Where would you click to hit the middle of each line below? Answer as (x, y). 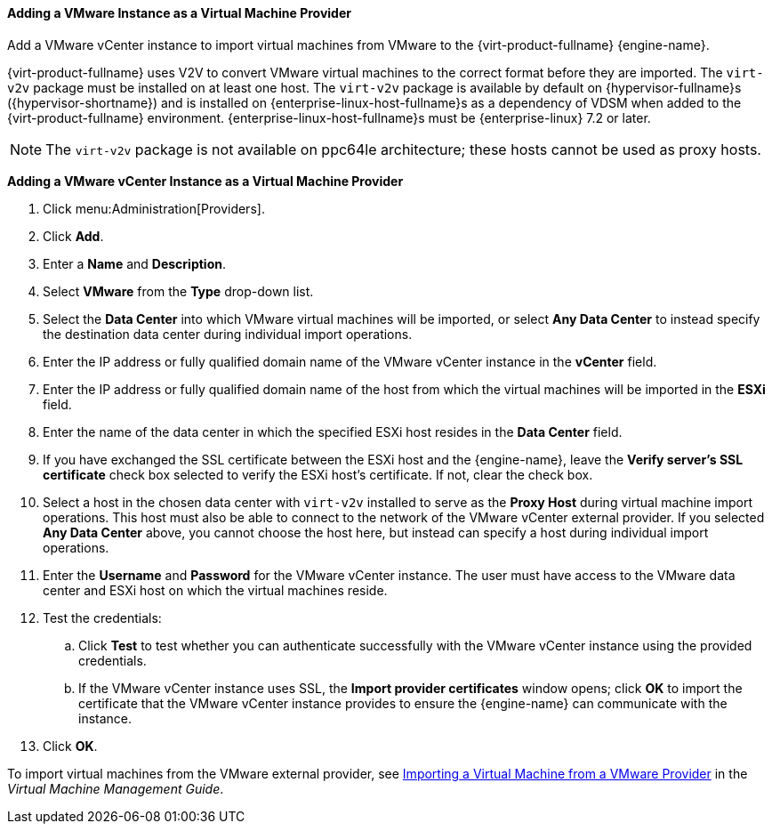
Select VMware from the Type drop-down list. (178, 291)
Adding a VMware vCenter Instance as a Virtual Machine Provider (205, 181)
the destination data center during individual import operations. (228, 334)
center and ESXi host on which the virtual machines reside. (215, 590)
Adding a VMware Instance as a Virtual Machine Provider (179, 13)
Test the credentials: (102, 617)
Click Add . (73, 236)
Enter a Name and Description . (135, 263)
